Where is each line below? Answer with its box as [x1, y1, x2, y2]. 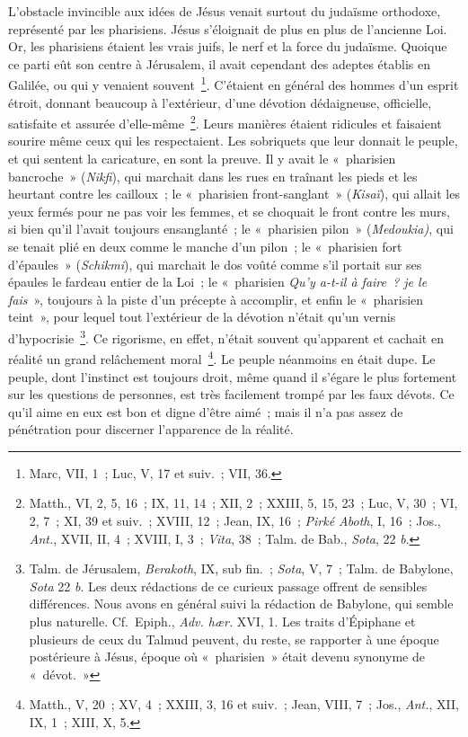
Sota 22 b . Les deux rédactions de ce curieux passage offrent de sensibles [29, 576, 428, 595]
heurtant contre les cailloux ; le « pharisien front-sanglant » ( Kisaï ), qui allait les [8, 184, 460, 203]
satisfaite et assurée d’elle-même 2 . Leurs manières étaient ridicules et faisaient [8, 111, 442, 132]
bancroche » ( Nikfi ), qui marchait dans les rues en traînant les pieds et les [8, 166, 418, 185]
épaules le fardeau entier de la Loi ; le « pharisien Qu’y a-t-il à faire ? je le [8, 272, 428, 291]
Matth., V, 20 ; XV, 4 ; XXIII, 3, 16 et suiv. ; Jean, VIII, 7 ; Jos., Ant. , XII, [29, 695, 459, 714]
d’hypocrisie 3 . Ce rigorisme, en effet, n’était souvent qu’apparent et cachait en [8, 326, 444, 347]
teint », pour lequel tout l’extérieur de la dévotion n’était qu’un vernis [8, 307, 396, 326]
